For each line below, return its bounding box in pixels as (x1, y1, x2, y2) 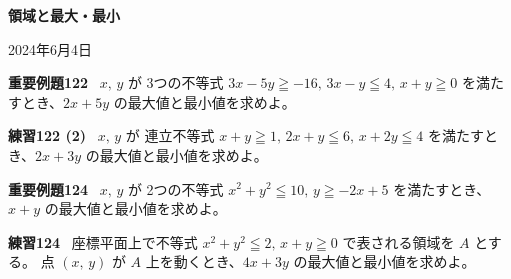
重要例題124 (8, 178, 89, 199)
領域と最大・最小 (8, 5, 120, 25)
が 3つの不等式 (127, 72, 224, 93)
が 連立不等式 (125, 125, 215, 146)
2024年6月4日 (8, 38, 92, 59)
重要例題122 (8, 72, 89, 93)
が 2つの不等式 (127, 178, 224, 199)
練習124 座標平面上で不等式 (8, 231, 198, 252)
